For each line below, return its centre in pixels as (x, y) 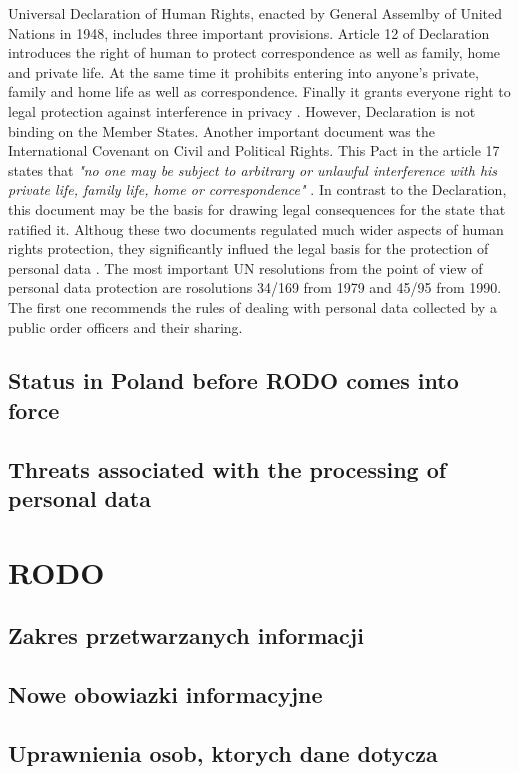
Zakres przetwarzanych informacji (186, 635)
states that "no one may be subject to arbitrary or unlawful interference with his (253, 169)
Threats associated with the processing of (227, 468)
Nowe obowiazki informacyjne (165, 693)
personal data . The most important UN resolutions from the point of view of (245, 267)
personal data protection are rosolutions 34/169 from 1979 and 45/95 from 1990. (255, 287)
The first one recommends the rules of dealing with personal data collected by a (252, 306)
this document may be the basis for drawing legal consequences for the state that (257, 208)
